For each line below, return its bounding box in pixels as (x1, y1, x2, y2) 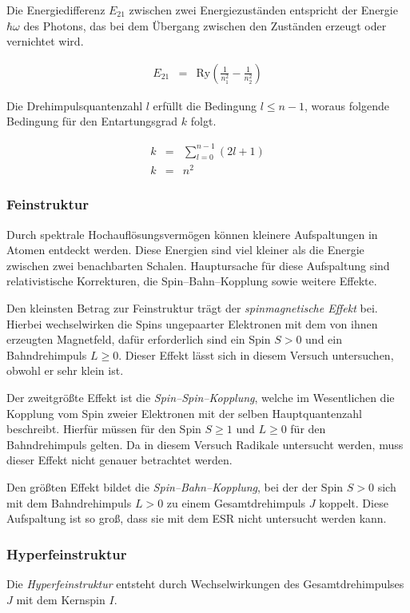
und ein (305, 331, 342, 348)
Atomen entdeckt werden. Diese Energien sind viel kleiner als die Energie (6, 241, 364, 258)
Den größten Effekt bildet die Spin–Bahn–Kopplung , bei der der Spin (6, 478, 344, 495)
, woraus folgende (305, 97, 389, 113)
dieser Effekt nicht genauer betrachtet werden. (6, 452, 233, 468)
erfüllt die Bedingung (153, 97, 257, 113)
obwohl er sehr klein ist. (6, 362, 124, 379)
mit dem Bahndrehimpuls (6, 494, 132, 511)
